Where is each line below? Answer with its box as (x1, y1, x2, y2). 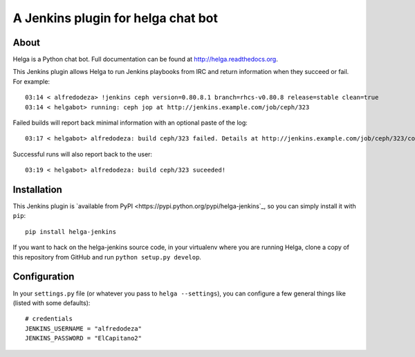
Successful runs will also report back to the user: (12, 149, 152, 158)
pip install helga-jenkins (25, 228, 117, 235)
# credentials (25, 315, 73, 323)
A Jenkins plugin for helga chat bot (12, 10, 218, 26)
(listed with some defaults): (12, 298, 91, 307)
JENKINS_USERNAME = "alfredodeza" (25, 324, 142, 332)
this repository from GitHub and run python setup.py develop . (12, 253, 202, 261)
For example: (12, 77, 50, 86)
